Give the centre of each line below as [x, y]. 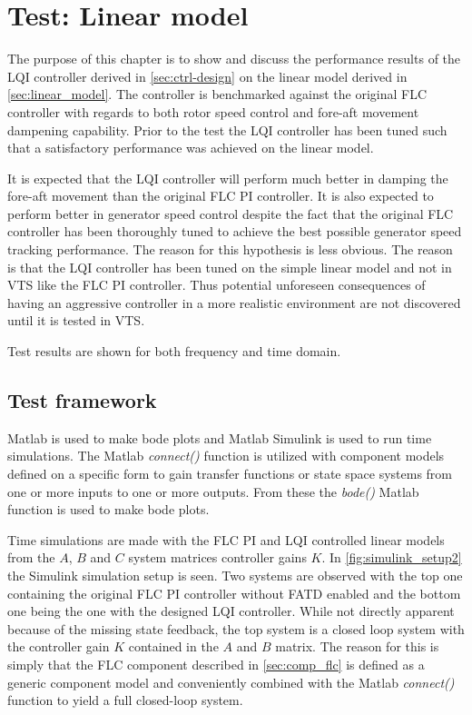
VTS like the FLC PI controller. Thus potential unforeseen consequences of [216, 285]
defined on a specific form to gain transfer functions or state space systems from [230, 474]
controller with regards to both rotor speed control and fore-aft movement [213, 111]
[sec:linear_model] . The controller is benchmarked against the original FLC [217, 94]
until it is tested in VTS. [76, 320]
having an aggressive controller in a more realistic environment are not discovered [234, 302]
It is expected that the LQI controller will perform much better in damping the [228, 178]
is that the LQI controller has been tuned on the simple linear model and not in [230, 267]
